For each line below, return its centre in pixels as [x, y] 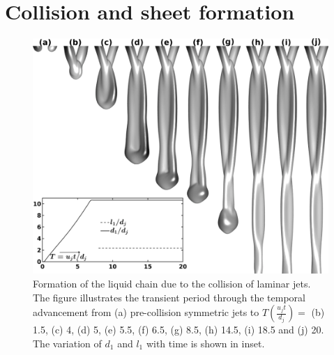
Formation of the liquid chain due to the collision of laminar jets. [172, 283]
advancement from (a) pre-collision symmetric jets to [146, 312]
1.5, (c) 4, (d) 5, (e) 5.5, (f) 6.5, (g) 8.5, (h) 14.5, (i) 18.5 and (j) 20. [179, 330]
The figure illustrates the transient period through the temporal [169, 297]
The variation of [67, 343]
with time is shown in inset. [205, 343]
